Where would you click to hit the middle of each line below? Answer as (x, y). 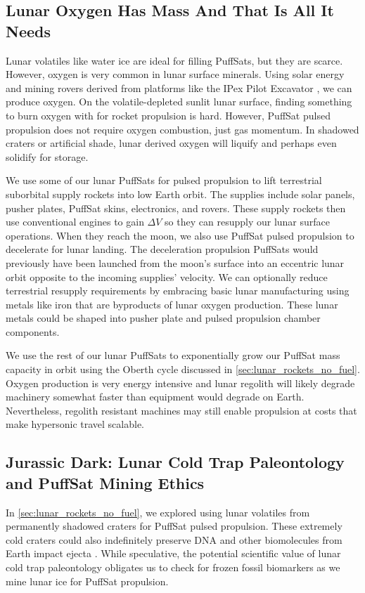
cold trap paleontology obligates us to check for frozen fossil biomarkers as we (173, 567)
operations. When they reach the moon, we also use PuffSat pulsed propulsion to (180, 235)
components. (33, 331)
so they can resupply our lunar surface (248, 222)
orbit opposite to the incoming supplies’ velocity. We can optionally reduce (167, 276)
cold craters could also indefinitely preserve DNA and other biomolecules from (174, 539)
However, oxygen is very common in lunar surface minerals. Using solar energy (175, 74)
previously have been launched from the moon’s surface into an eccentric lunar (175, 262)
